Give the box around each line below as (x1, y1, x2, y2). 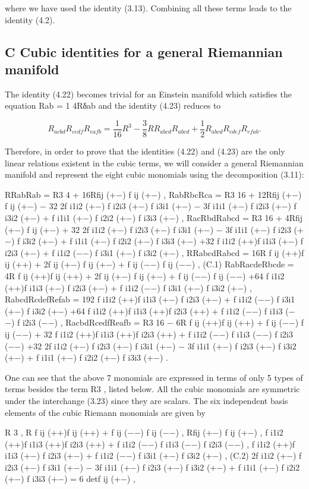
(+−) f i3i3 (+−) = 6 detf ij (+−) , (5, 472, 135, 485)
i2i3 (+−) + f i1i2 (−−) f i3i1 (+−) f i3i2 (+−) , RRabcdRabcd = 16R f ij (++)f (5, 246, 304, 258)
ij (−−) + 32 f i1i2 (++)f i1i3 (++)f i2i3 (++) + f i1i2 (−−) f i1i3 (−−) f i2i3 (5, 327, 294, 340)
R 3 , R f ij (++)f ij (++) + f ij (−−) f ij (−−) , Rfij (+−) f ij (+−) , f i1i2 (5, 426, 283, 438)
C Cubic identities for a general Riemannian (5, 42, 283, 61)
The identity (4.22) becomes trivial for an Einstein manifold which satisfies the (5, 87, 292, 100)
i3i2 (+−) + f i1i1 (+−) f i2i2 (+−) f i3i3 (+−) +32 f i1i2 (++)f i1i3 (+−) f (22, 235, 304, 247)
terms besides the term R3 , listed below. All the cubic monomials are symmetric (5, 383, 300, 395)
